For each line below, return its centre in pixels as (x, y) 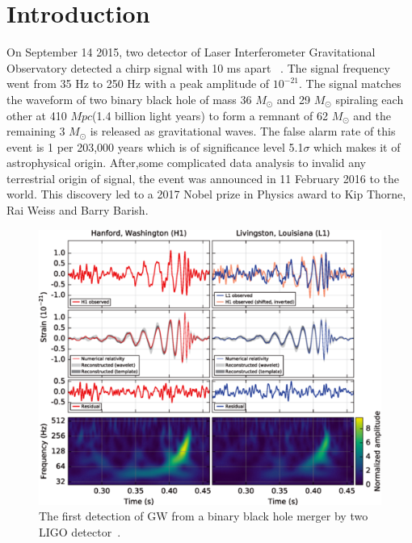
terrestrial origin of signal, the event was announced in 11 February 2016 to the (203, 178)
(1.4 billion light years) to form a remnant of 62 (210, 115)
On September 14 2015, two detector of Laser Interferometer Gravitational (191, 52)
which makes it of (357, 146)
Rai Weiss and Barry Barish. (78, 210)
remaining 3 (36, 131)
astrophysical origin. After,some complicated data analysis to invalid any (187, 163)
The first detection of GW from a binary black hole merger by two (204, 516)
